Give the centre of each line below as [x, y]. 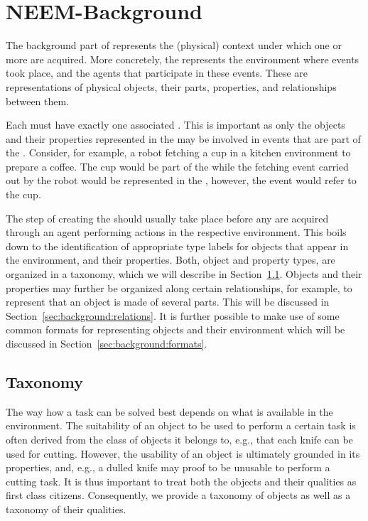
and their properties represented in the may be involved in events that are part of [183, 138]
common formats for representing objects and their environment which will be [175, 329]
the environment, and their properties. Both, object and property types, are [171, 260]
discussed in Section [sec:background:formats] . [107, 343]
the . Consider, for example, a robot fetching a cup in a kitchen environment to [178, 152]
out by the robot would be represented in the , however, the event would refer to [181, 180]
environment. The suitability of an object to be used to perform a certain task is [181, 425]
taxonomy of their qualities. [66, 509]
